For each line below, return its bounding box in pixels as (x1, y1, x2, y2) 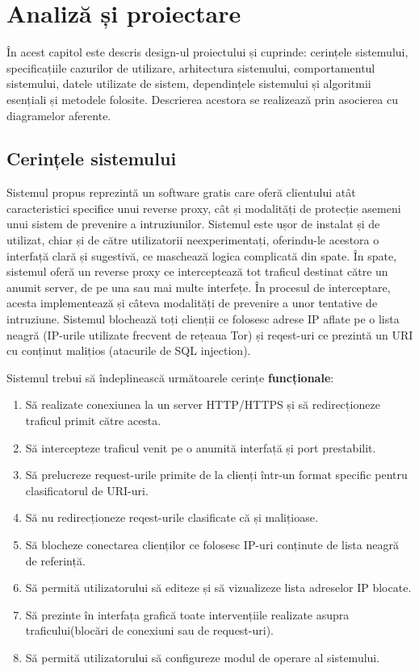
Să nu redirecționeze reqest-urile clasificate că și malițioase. (25, 509, 318, 526)
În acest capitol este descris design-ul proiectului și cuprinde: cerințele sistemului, (6, 44, 409, 60)
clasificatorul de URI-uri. (25, 481, 149, 498)
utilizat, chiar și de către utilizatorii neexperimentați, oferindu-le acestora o (6, 231, 379, 248)
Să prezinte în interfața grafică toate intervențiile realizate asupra (25, 606, 350, 623)
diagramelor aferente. (6, 106, 111, 123)
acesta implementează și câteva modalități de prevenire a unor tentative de (6, 294, 378, 311)
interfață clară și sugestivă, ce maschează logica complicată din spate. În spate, (6, 247, 397, 264)
